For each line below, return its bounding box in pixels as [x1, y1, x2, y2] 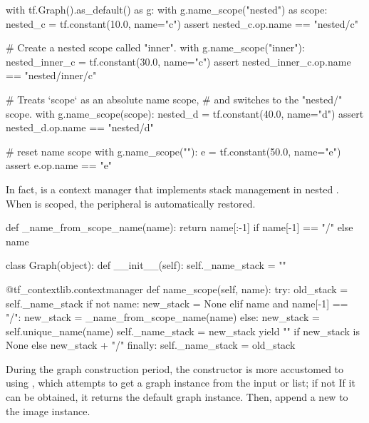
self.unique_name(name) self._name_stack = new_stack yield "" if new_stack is [6, 323, 360, 338]
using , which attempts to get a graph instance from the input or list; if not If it [6, 375, 355, 390]
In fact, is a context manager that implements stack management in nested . [6, 181, 339, 196]
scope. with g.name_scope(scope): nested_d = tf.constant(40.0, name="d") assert [6, 106, 364, 121]
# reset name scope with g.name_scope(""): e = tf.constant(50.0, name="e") [6, 143, 341, 158]
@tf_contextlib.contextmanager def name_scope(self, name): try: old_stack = [6, 281, 348, 296]
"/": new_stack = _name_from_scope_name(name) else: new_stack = [6, 310, 320, 325]
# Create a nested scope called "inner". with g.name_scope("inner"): [6, 40, 305, 55]
